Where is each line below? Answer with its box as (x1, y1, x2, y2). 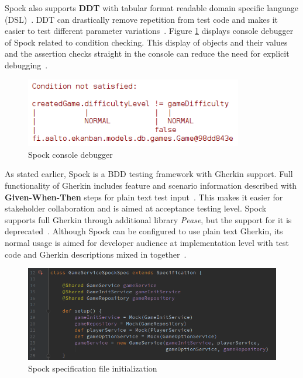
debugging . (5, 58, 48, 71)
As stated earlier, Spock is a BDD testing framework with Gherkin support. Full (5, 168, 293, 180)
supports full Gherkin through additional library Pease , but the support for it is (5, 213, 292, 226)
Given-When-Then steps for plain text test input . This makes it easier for (5, 190, 283, 203)
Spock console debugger (28, 148, 113, 160)
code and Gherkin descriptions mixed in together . (5, 248, 187, 260)
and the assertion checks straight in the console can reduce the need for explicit (5, 47, 290, 60)
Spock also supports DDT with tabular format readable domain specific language (5, 2, 298, 13)
